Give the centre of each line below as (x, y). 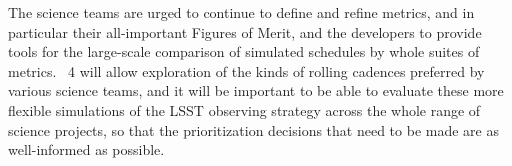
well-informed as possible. (86, 149)
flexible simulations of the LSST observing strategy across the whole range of (244, 109)
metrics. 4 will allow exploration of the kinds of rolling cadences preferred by (246, 70)
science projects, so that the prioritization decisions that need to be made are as (253, 129)
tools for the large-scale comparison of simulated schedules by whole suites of (244, 51)
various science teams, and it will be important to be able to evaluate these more (256, 90)
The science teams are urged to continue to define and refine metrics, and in (241, 12)
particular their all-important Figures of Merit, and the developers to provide (245, 31)
